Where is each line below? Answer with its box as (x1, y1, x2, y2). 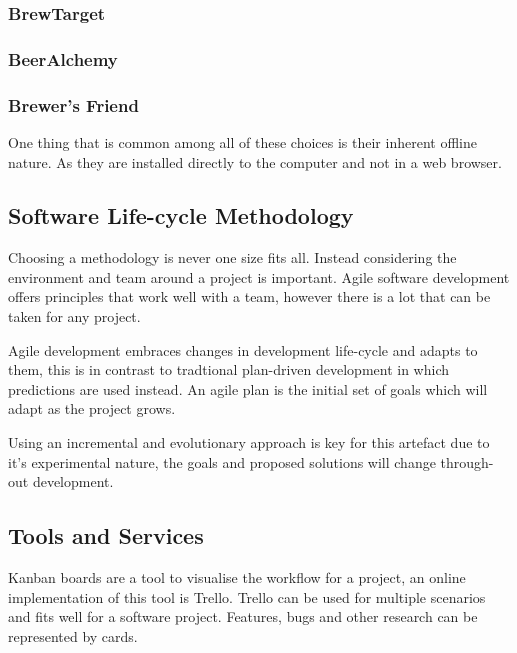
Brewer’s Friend (8, 92, 139, 117)
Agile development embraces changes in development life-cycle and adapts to (8, 339, 478, 360)
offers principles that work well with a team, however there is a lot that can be (8, 286, 491, 307)
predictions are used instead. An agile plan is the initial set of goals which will (8, 378, 488, 399)
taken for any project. (8, 306, 141, 327)
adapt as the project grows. (8, 398, 176, 419)
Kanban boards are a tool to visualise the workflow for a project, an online (8, 567, 466, 588)
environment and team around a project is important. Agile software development (8, 266, 510, 287)
